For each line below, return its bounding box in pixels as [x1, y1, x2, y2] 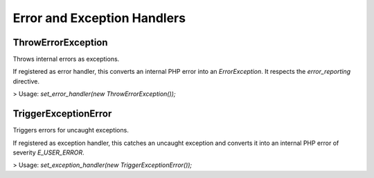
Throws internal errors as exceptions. [12, 55, 120, 63]
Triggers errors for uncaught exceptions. [12, 126, 130, 135]
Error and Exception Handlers [12, 10, 186, 26]
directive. [12, 77, 39, 86]
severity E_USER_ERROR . [12, 148, 84, 157]
